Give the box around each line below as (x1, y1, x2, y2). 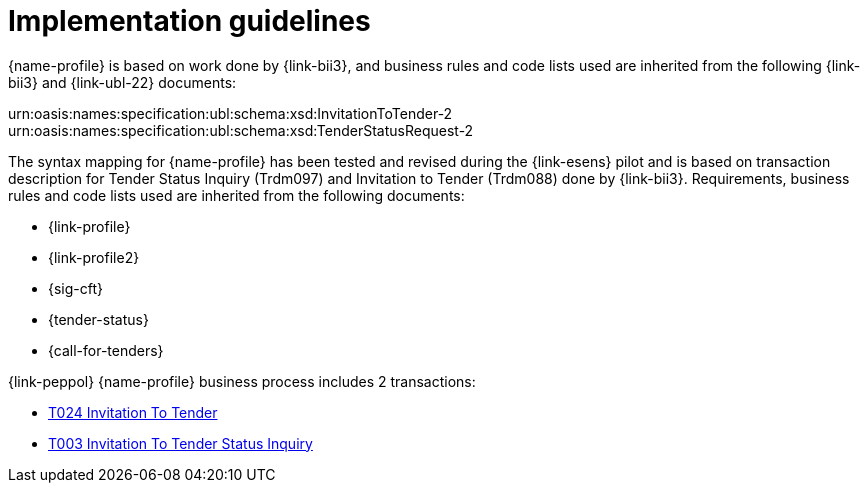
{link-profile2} (48, 248, 140, 266)
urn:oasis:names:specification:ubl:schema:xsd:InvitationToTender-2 (8, 104, 453, 122)
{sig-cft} (48, 279, 104, 297)
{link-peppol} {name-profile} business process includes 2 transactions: (8, 372, 476, 390)
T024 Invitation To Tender (48, 403, 218, 421)
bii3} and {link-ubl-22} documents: (8, 73, 237, 91)
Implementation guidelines (8, 4, 371, 38)
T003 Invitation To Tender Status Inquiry (48, 434, 313, 452)
